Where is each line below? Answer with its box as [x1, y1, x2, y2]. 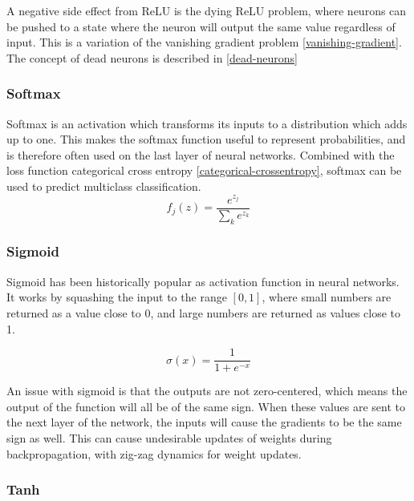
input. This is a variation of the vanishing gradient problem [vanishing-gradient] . [6, 34, 402, 51]
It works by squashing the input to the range [6, 289, 227, 305]
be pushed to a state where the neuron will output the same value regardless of [6, 18, 396, 34]
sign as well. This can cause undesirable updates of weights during [6, 430, 332, 446]
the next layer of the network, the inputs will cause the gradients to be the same [6, 414, 402, 430]
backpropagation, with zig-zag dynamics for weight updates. [6, 445, 302, 462]
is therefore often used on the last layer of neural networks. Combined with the [6, 146, 395, 163]
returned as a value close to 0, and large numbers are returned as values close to [6, 304, 401, 321]
